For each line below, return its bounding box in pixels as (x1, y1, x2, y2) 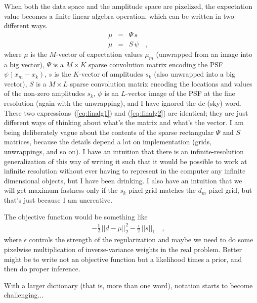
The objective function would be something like (4, 211, 148, 221)
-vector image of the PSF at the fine (126, 88, 235, 98)
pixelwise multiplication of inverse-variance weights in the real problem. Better (4, 244, 242, 255)
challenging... (4, 290, 43, 300)
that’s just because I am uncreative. (4, 194, 113, 205)
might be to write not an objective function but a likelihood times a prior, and (4, 254, 242, 264)
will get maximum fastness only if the (4, 185, 118, 195)
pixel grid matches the (128, 185, 196, 195)
